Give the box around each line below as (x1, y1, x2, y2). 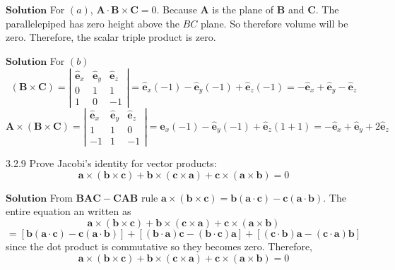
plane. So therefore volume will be (200, 16, 348, 30)
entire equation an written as (6, 204, 131, 219)
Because (162, 2, 197, 16)
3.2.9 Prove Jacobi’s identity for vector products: (6, 156, 217, 171)
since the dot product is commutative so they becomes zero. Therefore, (6, 239, 313, 254)
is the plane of (212, 2, 274, 16)
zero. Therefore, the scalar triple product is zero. (6, 30, 216, 44)
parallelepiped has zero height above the (6, 16, 179, 30)
